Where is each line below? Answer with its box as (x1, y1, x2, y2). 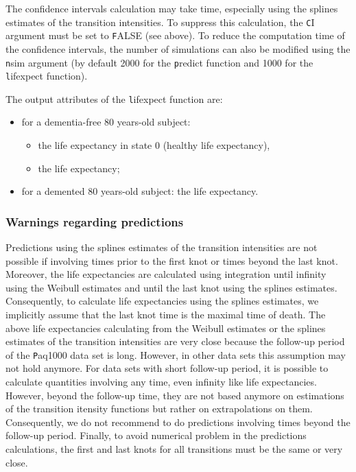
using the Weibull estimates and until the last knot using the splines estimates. (5, 280, 337, 294)
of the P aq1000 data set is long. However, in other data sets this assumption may (5, 347, 346, 362)
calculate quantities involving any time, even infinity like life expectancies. (5, 375, 317, 389)
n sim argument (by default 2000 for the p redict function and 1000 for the (5, 55, 313, 69)
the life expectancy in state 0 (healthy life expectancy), (38, 138, 270, 152)
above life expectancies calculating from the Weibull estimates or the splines (5, 320, 326, 335)
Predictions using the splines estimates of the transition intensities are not (5, 240, 318, 255)
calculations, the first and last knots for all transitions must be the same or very (5, 442, 343, 456)
